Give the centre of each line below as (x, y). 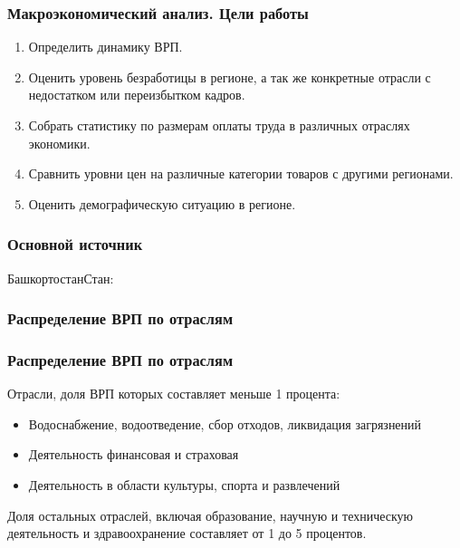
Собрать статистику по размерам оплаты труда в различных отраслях (219, 125)
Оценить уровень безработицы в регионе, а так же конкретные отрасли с (230, 77)
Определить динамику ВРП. (105, 47)
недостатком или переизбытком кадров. (137, 95)
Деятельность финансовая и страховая (134, 454)
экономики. (59, 143)
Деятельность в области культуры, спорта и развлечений (184, 485)
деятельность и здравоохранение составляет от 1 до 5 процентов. (187, 533)
